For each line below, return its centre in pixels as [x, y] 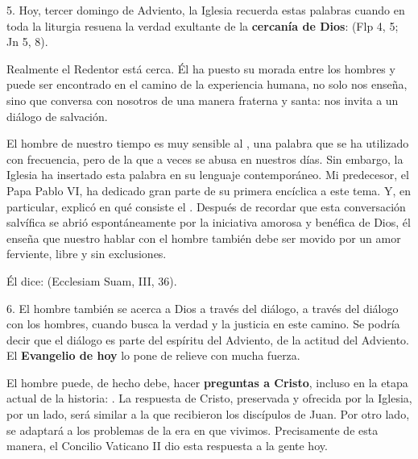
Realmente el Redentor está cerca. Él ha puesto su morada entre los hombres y [201, 68]
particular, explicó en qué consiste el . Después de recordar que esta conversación [206, 206]
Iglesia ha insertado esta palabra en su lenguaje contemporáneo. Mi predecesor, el [208, 175]
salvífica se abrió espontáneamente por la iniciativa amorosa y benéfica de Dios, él [209, 222]
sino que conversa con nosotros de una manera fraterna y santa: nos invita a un [203, 100]
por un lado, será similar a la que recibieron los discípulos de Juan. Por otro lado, [208, 414]
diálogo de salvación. [57, 116]
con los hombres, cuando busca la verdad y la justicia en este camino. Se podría [203, 324]
